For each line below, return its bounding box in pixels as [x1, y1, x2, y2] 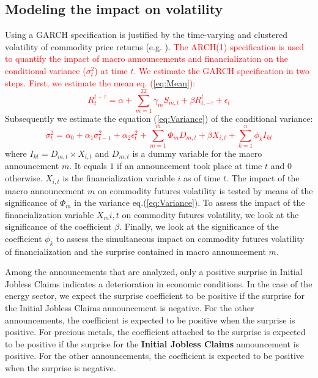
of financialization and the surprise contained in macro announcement [5, 244, 266, 257]
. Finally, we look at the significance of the [119, 220, 279, 233]
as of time [183, 172, 221, 184]
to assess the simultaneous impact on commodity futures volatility [56, 232, 305, 244]
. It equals [69, 159, 107, 172]
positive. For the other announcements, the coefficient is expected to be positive [5, 349, 304, 362]
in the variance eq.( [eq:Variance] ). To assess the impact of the [74, 196, 305, 209]
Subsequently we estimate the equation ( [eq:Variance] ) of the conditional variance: [5, 112, 313, 125]
